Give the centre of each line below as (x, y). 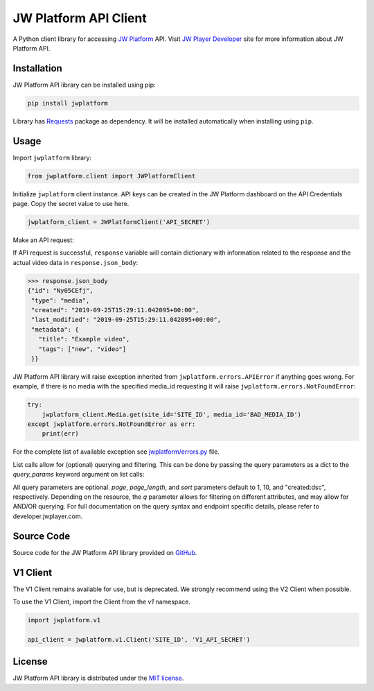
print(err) (60, 434)
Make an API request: (43, 240)
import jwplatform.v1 (64, 620)
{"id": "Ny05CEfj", (60, 291)
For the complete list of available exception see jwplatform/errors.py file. (116, 452)
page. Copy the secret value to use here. (71, 204)
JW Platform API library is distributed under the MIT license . (98, 678)
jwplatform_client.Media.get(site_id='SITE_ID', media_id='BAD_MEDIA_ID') (171, 414)
